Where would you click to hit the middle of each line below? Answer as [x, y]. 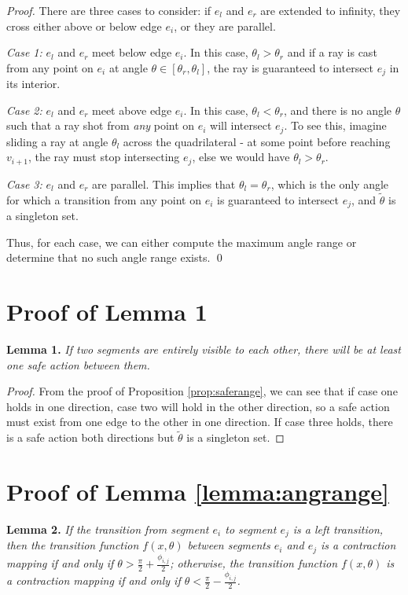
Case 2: [24, 110]
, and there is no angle [338, 110]
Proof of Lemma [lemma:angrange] [198, 492]
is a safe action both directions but [90, 437]
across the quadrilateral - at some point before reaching [257, 141]
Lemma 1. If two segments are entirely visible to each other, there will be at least [204, 349]
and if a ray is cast [332, 52]
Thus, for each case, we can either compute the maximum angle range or [182, 242]
